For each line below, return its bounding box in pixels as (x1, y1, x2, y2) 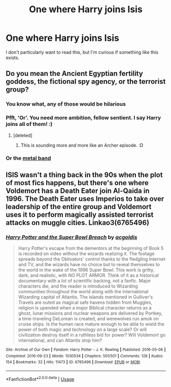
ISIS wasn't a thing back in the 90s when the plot (6, 170, 163, 179)
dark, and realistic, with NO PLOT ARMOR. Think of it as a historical (18, 272, 159, 278)
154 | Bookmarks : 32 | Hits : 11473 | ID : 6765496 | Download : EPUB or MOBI (6, 359, 141, 365)
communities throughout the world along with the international (18, 289, 149, 295)
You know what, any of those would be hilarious (6, 100, 126, 108)
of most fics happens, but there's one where (6, 178, 149, 187)
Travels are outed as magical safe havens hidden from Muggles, (18, 299, 153, 305)
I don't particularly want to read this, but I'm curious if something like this (6, 49, 159, 55)
